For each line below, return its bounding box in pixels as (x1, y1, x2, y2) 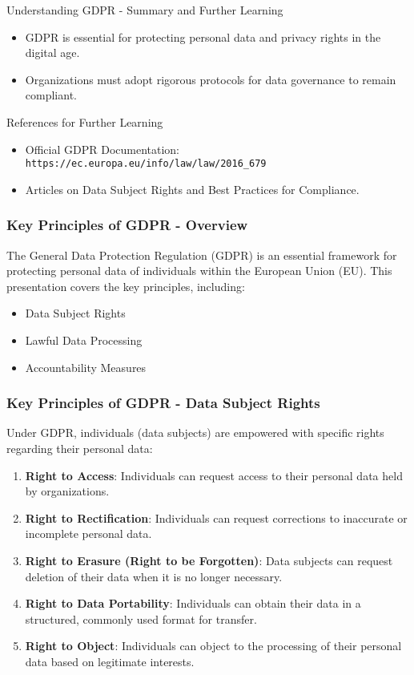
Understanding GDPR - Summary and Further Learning (6, 2, 283, 18)
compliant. (25, 87, 77, 103)
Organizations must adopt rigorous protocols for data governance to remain (25, 71, 396, 87)
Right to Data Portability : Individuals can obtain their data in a (25, 595, 361, 612)
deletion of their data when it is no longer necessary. (25, 568, 283, 584)
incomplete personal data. (25, 525, 152, 542)
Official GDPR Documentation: (25, 140, 180, 157)
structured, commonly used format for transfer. (25, 610, 257, 627)
